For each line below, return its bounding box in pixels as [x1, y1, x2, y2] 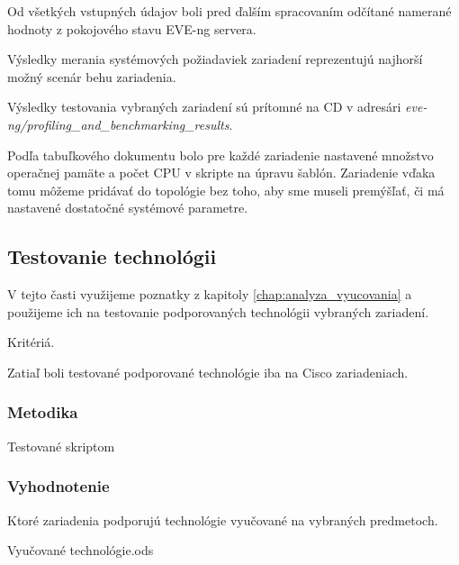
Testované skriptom [7, 436, 115, 455]
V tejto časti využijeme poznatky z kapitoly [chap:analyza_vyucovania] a [7, 285, 412, 304]
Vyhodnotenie [7, 475, 110, 497]
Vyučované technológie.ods [7, 541, 154, 560]
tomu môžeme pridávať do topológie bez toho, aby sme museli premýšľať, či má [7, 180, 445, 199]
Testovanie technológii [7, 242, 217, 270]
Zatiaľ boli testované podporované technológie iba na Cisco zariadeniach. [7, 362, 409, 381]
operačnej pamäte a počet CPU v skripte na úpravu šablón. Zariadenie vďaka [7, 163, 436, 182]
